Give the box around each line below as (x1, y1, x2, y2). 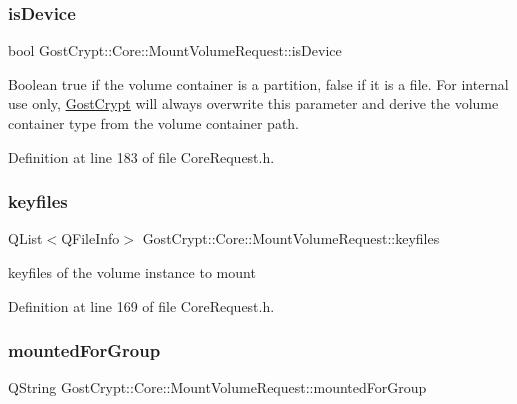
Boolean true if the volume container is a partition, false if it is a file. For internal (8, 73, 509, 94)
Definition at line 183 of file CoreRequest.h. (8, 146, 275, 167)
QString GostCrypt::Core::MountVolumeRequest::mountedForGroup (8, 377, 427, 398)
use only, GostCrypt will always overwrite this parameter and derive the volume (8, 93, 499, 114)
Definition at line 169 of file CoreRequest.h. (8, 295, 275, 316)
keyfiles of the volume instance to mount (8, 262, 256, 282)
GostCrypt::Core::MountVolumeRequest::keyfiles (142, 228, 440, 249)
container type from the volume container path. (8, 113, 300, 133)
